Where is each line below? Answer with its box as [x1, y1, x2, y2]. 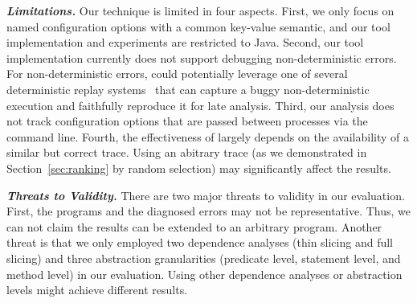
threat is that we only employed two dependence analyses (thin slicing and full [6, 234, 394, 251]
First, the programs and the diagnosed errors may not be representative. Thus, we [6, 203, 411, 219]
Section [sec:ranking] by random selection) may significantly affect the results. [6, 159, 391, 176]
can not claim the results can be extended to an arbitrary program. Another [6, 218, 382, 235]
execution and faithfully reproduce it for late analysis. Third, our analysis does [6, 96, 395, 113]
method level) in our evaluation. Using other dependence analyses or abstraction [6, 265, 403, 282]
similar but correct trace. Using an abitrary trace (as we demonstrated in [6, 144, 367, 161]
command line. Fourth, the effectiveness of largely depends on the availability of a [6, 128, 410, 145]
